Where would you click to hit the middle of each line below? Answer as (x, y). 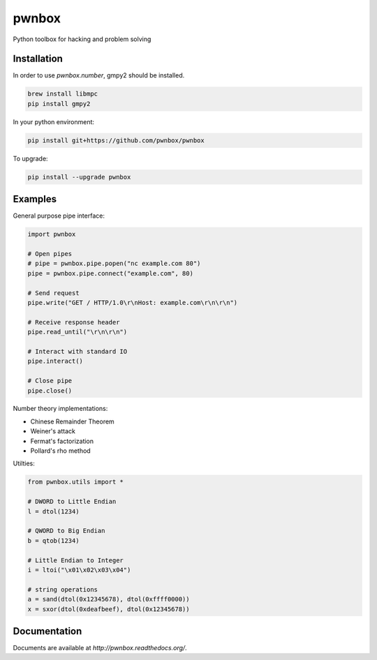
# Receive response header (74, 322)
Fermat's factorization (62, 441)
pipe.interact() (56, 361)
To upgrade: (30, 158)
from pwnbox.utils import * (75, 482)
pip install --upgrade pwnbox (79, 177)
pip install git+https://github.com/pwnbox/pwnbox (116, 140)
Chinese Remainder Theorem (72, 421)
